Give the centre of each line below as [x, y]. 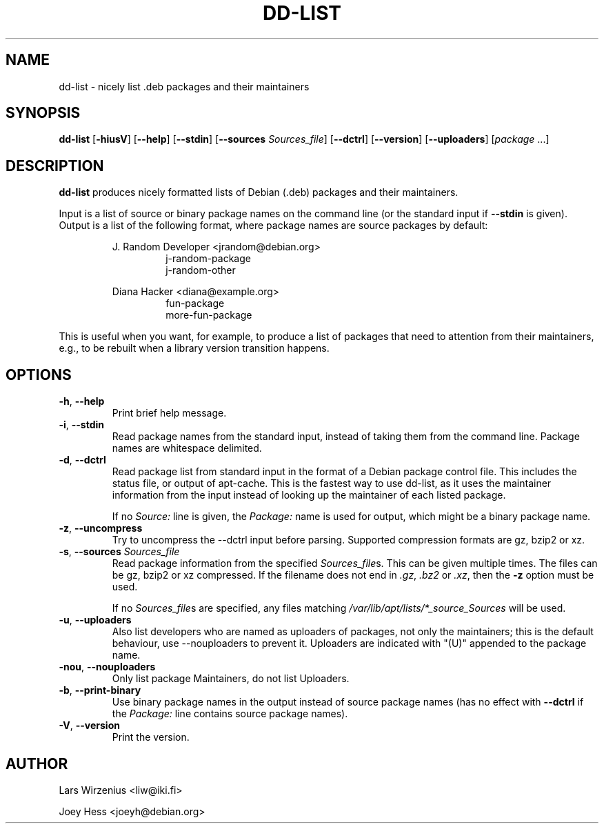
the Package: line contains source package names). [230, 714]
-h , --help [82, 401]
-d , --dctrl [82, 460]
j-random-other [201, 270]
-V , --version [89, 726]
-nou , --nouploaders [107, 667]
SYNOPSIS [43, 113]
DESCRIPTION [55, 166]
